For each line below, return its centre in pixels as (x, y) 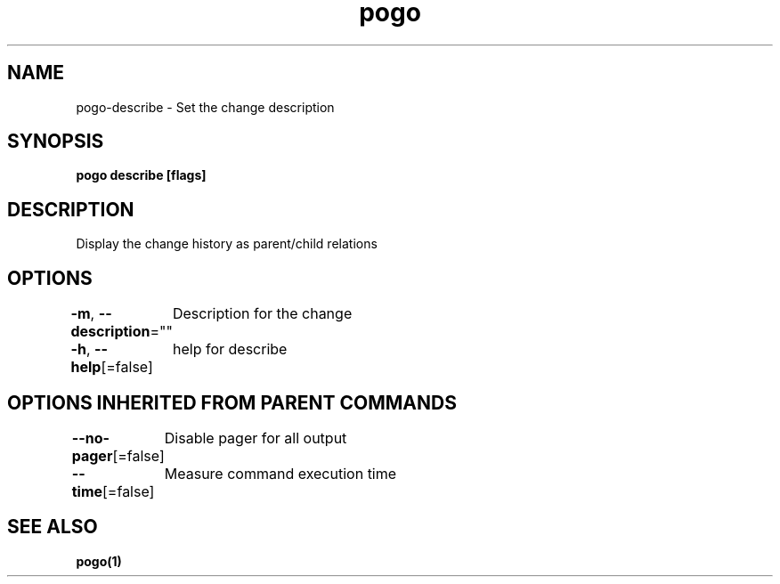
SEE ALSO (53, 527)
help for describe (230, 349)
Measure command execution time (280, 473)
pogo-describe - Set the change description (205, 107)
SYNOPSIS (56, 142)
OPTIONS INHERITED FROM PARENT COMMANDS (232, 402)
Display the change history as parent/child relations (227, 244)
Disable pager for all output (256, 438)
